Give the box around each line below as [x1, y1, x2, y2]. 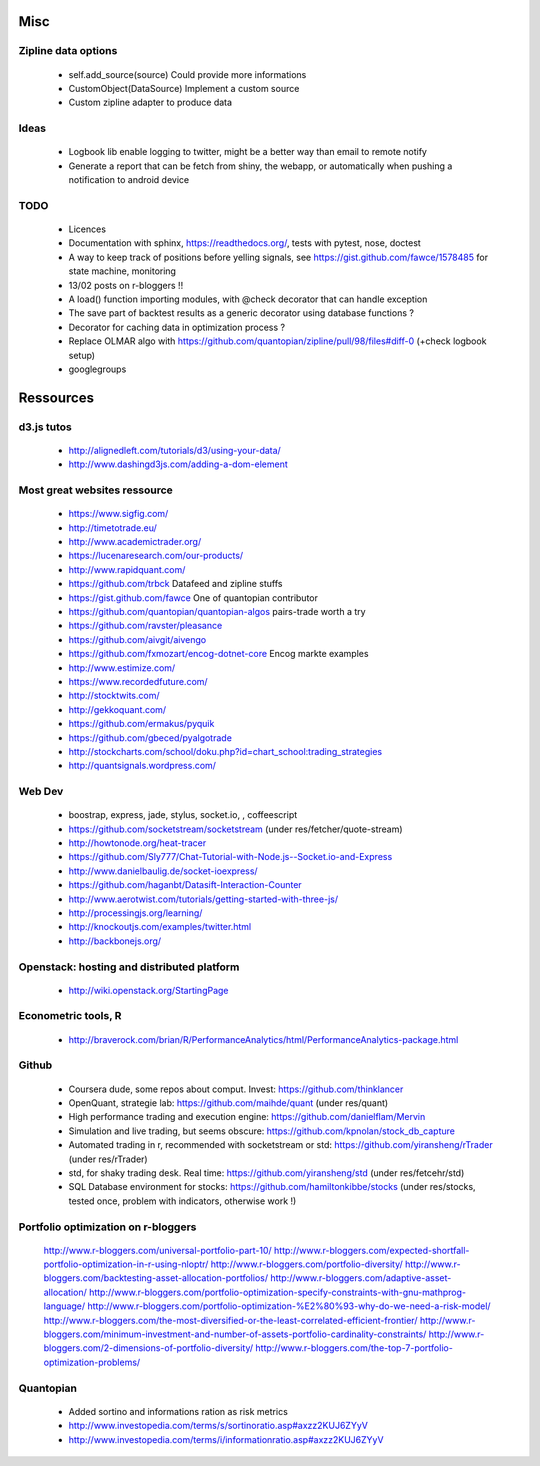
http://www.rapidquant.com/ [68, 563, 186, 575]
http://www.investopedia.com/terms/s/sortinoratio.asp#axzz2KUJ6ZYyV [68, 1420, 369, 1432]
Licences [68, 223, 107, 235]
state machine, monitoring [68, 265, 177, 277]
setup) [68, 349, 95, 361]
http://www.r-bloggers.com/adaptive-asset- [270, 1272, 452, 1284]
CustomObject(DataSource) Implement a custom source [68, 82, 300, 94]
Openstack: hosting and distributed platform [18, 960, 240, 974]
